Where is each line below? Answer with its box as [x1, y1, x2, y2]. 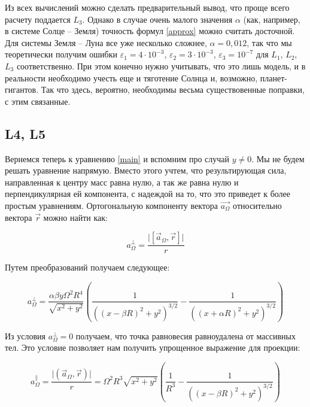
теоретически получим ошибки [5, 48, 117, 60]
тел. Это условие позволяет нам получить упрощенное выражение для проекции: [5, 341, 300, 354]
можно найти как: [43, 211, 108, 223]
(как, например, [243, 13, 300, 25]
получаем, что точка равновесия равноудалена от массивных [75, 329, 296, 342]
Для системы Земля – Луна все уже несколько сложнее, [5, 36, 207, 48]
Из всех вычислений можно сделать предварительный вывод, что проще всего [5, 1, 290, 13]
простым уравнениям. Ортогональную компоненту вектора [5, 199, 218, 211]
